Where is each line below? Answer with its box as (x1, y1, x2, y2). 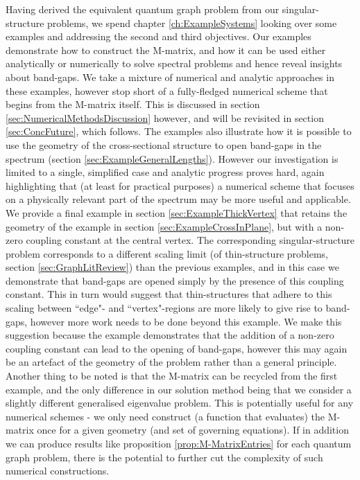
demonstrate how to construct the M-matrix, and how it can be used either (6, 42, 326, 57)
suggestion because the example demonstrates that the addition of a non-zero (6, 328, 334, 342)
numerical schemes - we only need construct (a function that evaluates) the (6, 409, 325, 423)
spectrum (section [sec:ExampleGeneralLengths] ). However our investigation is (6, 151, 338, 166)
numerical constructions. (6, 463, 110, 478)
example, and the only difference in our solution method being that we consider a (6, 382, 352, 396)
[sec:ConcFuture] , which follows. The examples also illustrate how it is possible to (6, 124, 352, 139)
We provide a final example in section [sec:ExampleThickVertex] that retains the (6, 205, 348, 220)
